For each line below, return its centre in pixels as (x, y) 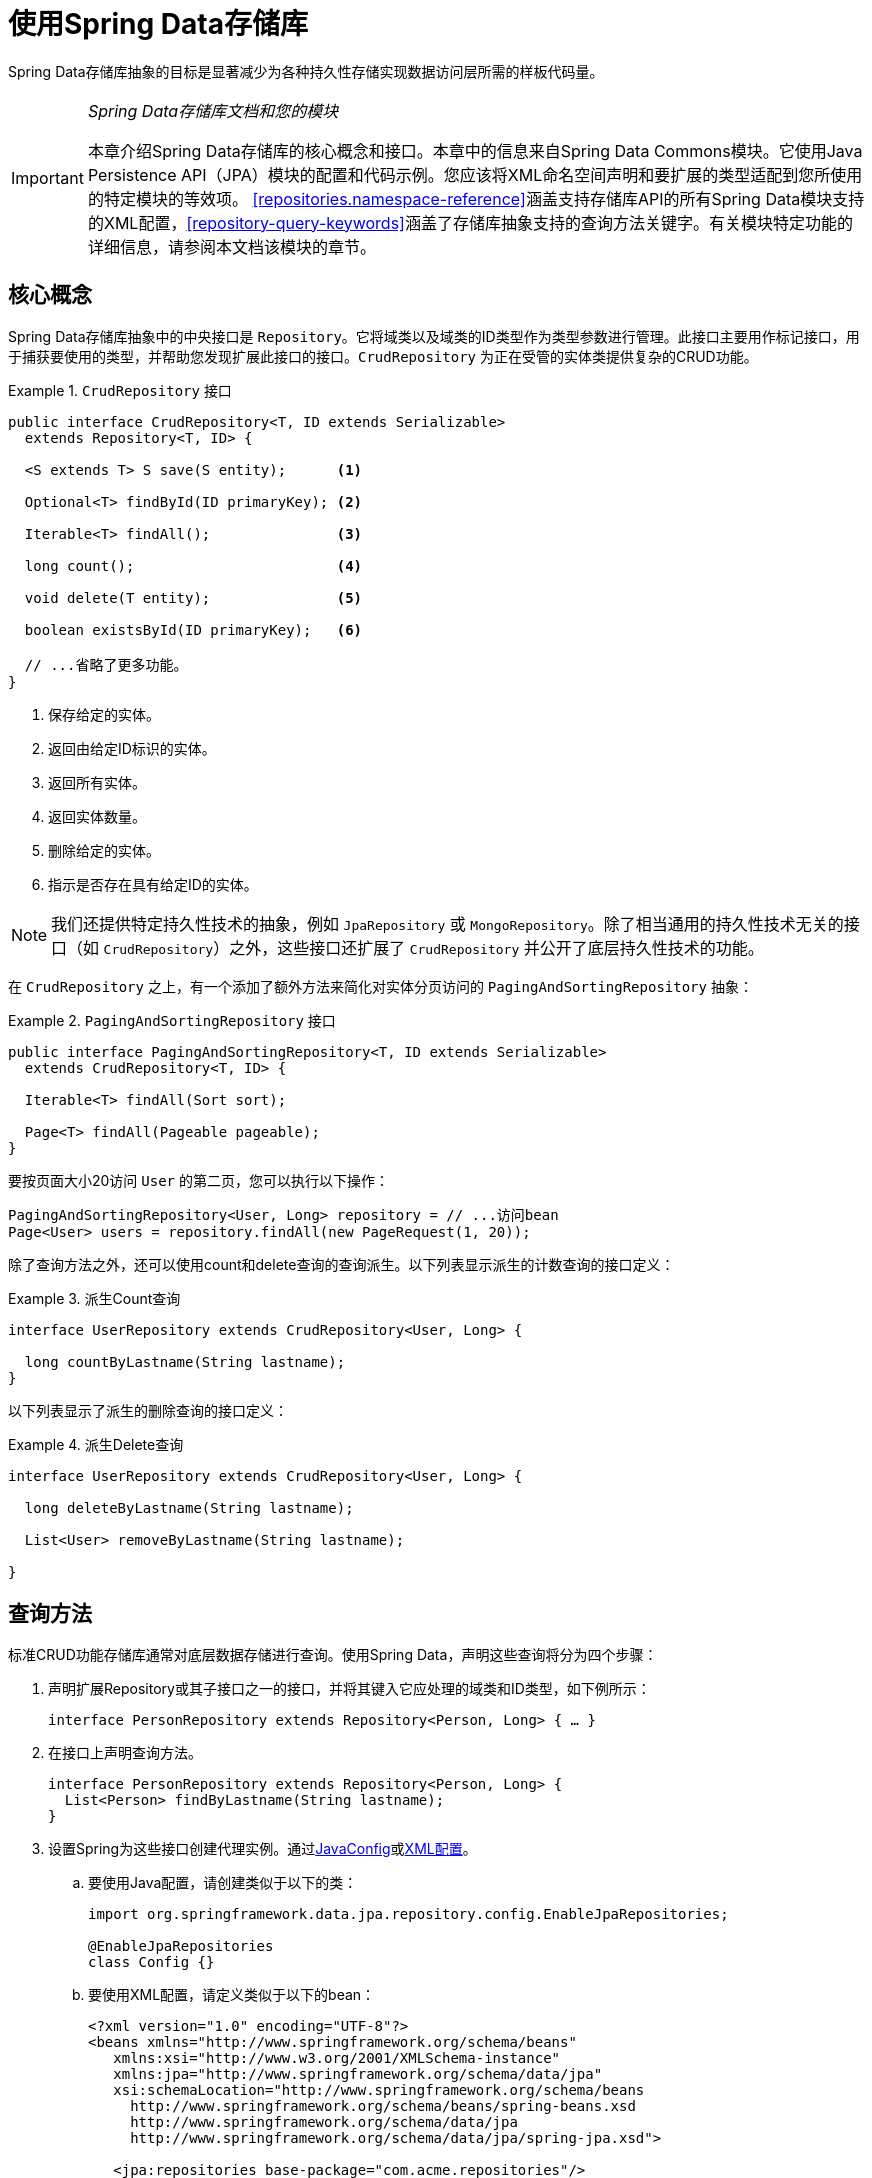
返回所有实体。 (97, 782)
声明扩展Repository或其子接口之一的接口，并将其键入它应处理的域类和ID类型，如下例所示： (349, 1689)
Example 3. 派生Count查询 (94, 1298)
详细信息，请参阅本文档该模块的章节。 (231, 246)
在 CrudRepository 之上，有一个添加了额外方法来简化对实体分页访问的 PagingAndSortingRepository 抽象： (380, 986)
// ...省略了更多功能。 (106, 664)
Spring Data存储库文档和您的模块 (213, 110)
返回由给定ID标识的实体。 (132, 748)
